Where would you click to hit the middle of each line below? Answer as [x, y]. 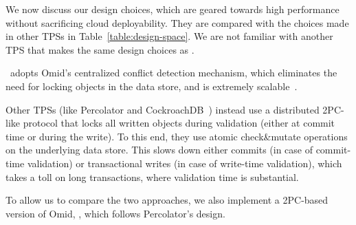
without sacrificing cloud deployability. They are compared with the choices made [177, 22]
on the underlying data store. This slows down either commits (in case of [159, 150]
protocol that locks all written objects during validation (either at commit [179, 123]
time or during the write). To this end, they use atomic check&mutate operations [177, 136]
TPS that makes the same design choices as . [100, 49]
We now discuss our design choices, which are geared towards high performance [173, 9]
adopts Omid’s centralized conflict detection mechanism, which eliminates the [174, 73]
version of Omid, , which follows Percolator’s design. [115, 213]
